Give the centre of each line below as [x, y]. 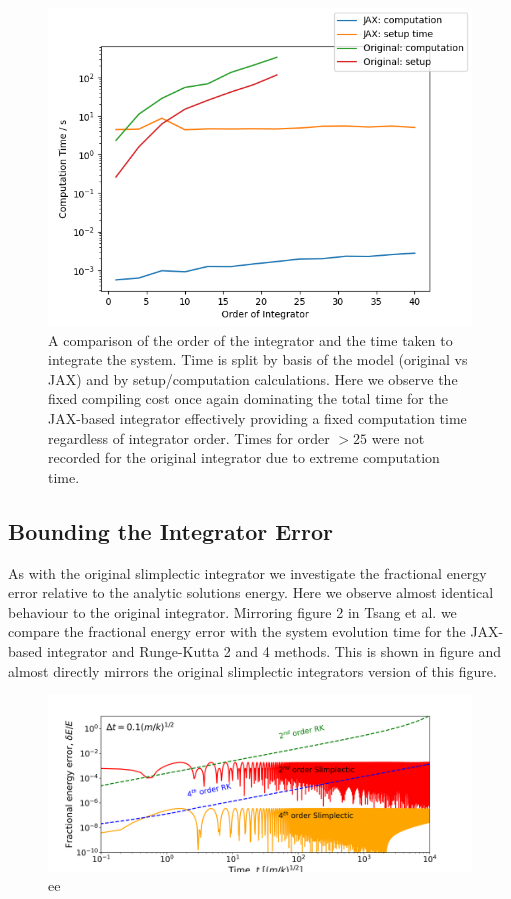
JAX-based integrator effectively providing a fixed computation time [257, 417]
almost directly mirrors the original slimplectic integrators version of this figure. [252, 670]
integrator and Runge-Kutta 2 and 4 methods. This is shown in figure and [274, 650]
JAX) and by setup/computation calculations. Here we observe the [253, 378]
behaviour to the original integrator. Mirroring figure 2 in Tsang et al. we [232, 611]
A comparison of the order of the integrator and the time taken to [250, 339]
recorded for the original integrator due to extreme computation [244, 457]
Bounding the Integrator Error [171, 530]
